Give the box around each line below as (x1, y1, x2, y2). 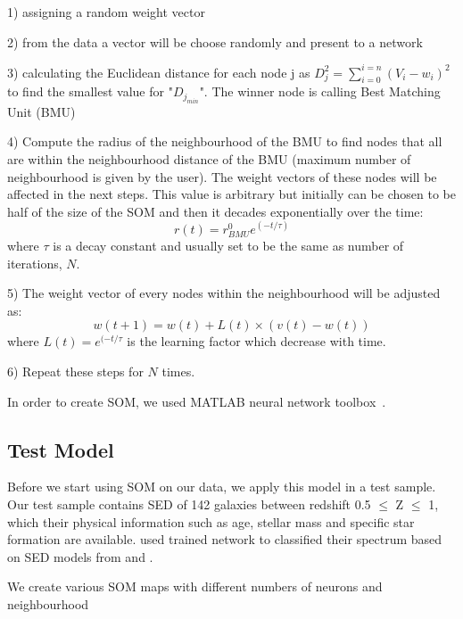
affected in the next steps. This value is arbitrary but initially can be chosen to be (7, 185, 456, 203)
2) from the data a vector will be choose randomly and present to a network (7, 32, 423, 51)
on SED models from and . (7, 547, 153, 565)
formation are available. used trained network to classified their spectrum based (7, 530, 442, 549)
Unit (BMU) (7, 102, 76, 120)
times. (161, 362, 195, 381)
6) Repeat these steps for (7, 362, 144, 381)
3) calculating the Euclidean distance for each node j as (7, 62, 310, 81)
